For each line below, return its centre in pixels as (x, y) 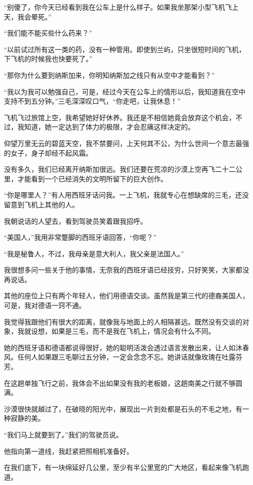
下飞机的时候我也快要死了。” (48, 59)
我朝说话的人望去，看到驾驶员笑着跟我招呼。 (75, 221)
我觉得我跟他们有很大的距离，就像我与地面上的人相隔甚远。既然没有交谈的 (123, 321)
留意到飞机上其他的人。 (41, 204)
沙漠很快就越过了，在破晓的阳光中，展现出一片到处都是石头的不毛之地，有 (123, 408)
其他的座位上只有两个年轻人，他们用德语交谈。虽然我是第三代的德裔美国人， (126, 296)
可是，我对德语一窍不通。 (45, 305)
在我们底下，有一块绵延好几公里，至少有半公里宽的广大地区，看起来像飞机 (123, 467)
